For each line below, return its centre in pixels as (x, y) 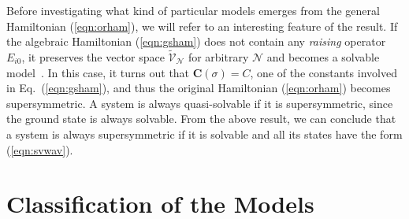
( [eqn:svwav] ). (40, 149)
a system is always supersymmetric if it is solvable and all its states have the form (204, 134)
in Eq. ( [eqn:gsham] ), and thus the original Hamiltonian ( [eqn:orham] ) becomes (199, 88)
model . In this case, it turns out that (98, 72)
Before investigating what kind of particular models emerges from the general (193, 10)
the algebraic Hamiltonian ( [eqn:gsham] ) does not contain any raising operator (196, 41)
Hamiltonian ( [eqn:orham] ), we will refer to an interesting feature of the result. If (202, 26)
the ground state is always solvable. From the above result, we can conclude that (201, 119)
